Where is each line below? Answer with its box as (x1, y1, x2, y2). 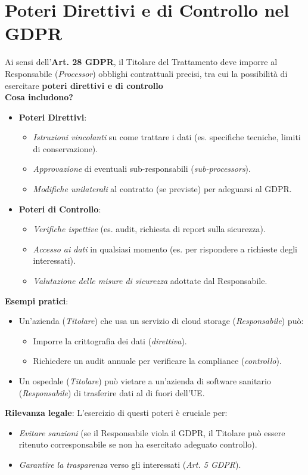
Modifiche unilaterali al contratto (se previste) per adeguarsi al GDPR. (33, 183, 292, 195)
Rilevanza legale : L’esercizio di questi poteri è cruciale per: (5, 406, 228, 419)
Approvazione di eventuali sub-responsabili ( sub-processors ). (33, 162, 251, 175)
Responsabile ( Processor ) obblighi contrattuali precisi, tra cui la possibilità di (5, 67, 288, 79)
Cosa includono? (5, 91, 73, 103)
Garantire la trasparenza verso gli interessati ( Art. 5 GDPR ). (18, 458, 241, 470)
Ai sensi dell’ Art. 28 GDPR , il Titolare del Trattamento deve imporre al (5, 55, 278, 68)
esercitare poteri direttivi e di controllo (5, 79, 163, 91)
